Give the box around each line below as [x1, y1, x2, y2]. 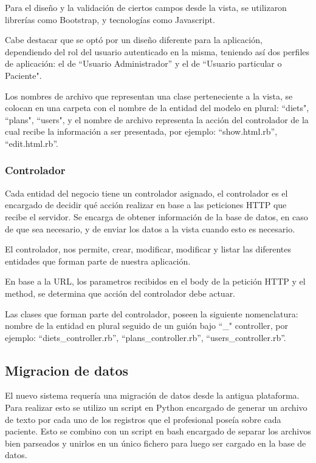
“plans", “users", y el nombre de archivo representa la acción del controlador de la [5, 113, 309, 126]
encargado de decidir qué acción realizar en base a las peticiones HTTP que [5, 198, 287, 211]
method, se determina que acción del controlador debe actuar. [5, 286, 236, 299]
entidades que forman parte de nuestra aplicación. [5, 254, 191, 267]
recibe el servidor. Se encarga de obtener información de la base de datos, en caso [5, 210, 308, 223]
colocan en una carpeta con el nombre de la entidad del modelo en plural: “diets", [5, 101, 309, 114]
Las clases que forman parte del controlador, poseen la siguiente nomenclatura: [5, 307, 298, 320]
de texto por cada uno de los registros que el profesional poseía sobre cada [5, 413, 281, 425]
